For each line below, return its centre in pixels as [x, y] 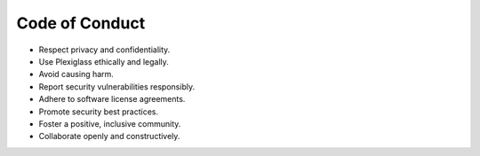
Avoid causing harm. [76, 74]
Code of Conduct [81, 23]
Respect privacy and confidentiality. [104, 50]
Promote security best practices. [99, 112]
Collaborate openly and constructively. [109, 136]
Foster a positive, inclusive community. [110, 123]
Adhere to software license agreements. [112, 99]
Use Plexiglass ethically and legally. [104, 61]
